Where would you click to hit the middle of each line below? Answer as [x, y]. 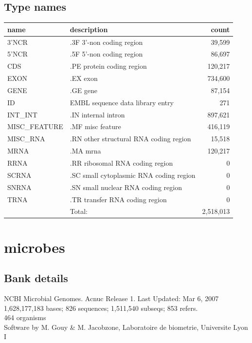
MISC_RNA [26, 139]
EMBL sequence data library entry [122, 102]
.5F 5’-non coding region [106, 54]
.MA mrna [85, 151]
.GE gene [84, 90]
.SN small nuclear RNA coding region [126, 187]
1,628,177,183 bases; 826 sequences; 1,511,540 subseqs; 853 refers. [101, 308]
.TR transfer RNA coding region [118, 199]
